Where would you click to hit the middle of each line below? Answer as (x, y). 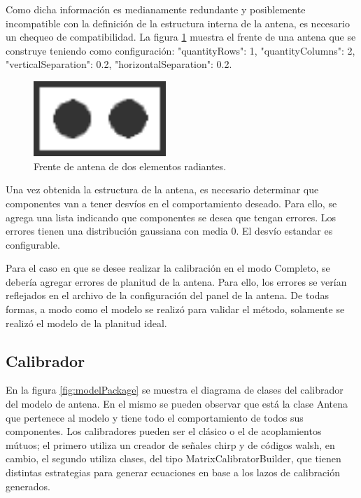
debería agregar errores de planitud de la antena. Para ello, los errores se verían (176, 281)
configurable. (33, 244)
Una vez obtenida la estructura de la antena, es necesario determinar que (162, 189)
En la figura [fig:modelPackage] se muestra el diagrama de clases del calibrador (175, 390)
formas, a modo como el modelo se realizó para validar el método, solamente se (175, 309)
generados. (28, 486)
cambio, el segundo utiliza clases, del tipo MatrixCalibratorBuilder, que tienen (174, 458)
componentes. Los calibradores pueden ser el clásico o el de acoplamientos (164, 431)
